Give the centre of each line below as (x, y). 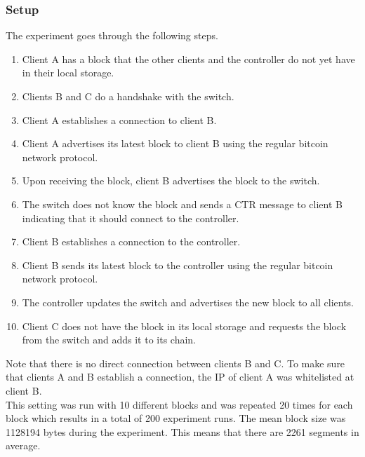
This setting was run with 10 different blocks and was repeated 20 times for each (179, 404)
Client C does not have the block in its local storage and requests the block (184, 326)
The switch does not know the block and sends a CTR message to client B (182, 204)
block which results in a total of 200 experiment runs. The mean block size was (176, 418)
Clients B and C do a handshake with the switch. (128, 96)
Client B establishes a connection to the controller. (131, 241)
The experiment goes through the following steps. (112, 35)
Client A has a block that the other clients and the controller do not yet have (188, 59)
